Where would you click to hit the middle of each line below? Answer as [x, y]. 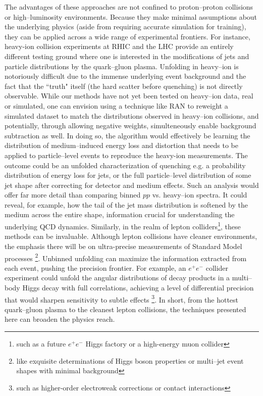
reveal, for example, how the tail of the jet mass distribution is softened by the [126, 204]
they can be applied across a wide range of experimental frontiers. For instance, [127, 36]
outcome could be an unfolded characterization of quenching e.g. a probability [125, 165]
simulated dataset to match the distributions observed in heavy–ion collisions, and [132, 115]
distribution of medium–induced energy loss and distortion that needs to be [121, 145]
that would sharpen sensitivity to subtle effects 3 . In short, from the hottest [122, 299]
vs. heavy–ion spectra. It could [200, 195]
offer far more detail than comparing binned [73, 195]
